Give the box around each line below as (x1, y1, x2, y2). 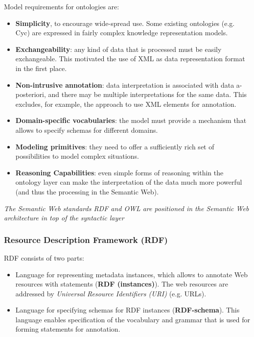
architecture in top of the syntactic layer (4, 213, 124, 223)
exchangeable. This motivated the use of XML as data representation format (15, 53, 245, 64)
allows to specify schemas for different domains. (15, 124, 158, 135)
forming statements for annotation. (15, 324, 120, 334)
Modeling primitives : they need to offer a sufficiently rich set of (15, 141, 214, 151)
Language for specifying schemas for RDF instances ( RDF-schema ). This (15, 305, 240, 315)
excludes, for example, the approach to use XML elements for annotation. (15, 98, 236, 109)
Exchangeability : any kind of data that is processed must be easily (15, 44, 222, 54)
